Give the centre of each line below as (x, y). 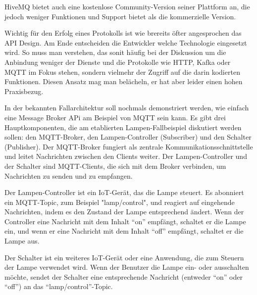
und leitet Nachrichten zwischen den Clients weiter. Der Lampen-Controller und (126, 156)
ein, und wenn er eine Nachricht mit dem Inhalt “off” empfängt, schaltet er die (124, 231)
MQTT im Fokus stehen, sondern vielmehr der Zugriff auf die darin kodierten (122, 72)
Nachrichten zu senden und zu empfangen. (69, 175)
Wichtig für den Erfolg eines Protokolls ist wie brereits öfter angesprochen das (123, 33)
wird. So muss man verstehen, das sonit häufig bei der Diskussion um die (115, 52)
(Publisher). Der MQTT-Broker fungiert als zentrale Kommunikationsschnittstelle (129, 146)
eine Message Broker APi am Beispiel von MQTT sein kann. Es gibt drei (115, 117)
